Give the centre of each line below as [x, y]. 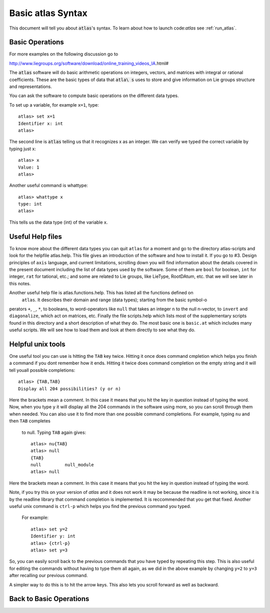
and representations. [31, 87]
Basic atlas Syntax [48, 13]
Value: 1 [29, 167]
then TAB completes [30, 421]
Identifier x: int [41, 123]
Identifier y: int [53, 536]
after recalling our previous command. [48, 575]
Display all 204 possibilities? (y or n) [69, 389]
